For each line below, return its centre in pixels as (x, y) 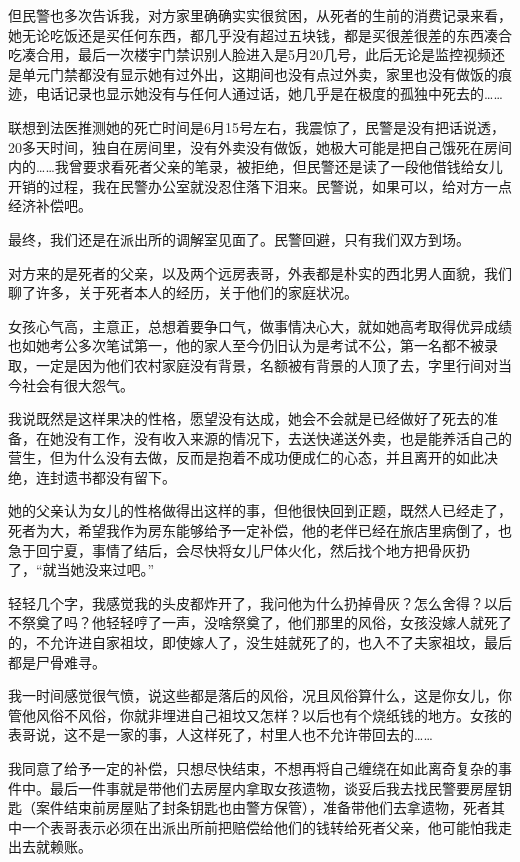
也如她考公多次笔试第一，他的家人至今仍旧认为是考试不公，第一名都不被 (246, 345)
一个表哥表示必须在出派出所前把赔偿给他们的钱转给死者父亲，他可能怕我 (259, 826)
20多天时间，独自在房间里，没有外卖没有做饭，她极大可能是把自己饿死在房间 (260, 146)
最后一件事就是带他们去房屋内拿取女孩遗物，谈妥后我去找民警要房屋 (273, 787)
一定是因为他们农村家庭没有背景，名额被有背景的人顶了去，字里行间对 (266, 364)
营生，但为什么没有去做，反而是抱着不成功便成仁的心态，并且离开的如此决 (253, 457)
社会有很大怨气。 (77, 384)
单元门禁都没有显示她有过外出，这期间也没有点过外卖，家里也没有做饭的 (259, 73)
